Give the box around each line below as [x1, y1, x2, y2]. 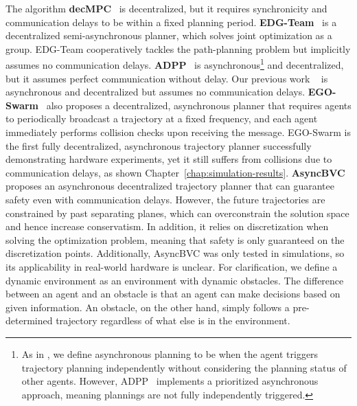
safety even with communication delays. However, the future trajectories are [5, 192, 325, 206]
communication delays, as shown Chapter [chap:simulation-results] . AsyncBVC [5, 165, 345, 179]
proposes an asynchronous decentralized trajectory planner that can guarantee [5, 179, 334, 193]
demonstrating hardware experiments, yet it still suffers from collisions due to [5, 152, 332, 166]
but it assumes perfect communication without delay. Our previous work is [5, 71, 328, 85]
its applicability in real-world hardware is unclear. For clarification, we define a [5, 259, 338, 273]
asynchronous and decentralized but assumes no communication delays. [5, 84, 306, 99]
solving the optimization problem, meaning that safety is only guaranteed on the [5, 232, 345, 247]
